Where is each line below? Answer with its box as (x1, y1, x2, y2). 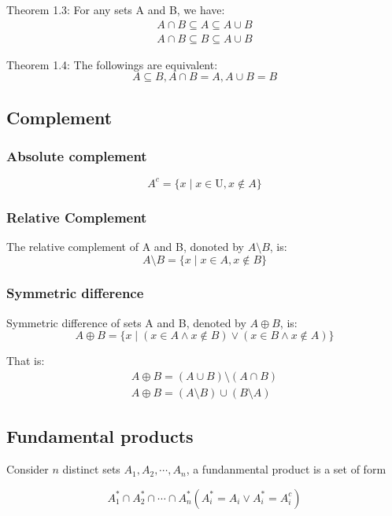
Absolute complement (6, 146, 147, 165)
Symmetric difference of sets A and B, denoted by (6, 314, 246, 330)
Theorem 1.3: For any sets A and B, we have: (6, 2, 225, 17)
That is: (6, 352, 45, 369)
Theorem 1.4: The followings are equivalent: (6, 56, 218, 72)
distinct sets (62, 461, 120, 477)
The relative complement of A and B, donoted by (6, 238, 244, 254)
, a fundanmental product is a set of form (186, 461, 386, 477)
